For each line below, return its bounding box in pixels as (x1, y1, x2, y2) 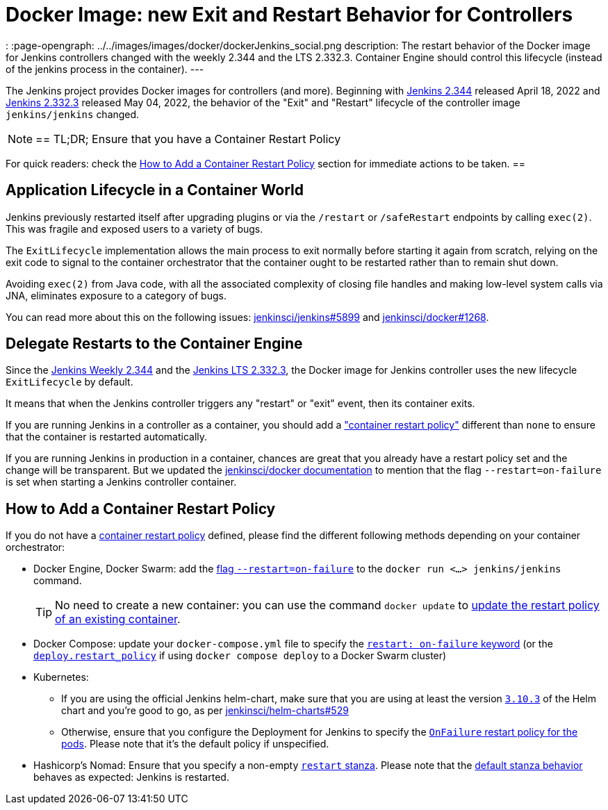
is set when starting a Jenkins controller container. (6, 476, 237, 488)
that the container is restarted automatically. (6, 431, 208, 443)
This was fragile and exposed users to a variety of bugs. (6, 222, 263, 235)
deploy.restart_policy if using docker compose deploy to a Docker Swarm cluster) (33, 650, 447, 662)
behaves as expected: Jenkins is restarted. (33, 771, 229, 784)
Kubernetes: (33, 671, 89, 684)
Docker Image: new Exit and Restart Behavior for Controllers (6, 3, 573, 26)
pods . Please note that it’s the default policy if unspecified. (61, 738, 329, 750)
